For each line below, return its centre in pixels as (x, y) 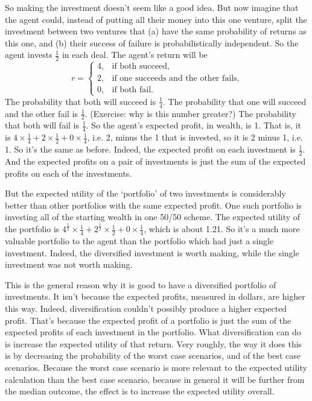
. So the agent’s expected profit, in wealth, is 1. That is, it (194, 125)
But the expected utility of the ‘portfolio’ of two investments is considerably (145, 193)
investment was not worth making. (69, 264)
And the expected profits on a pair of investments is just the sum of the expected (155, 161)
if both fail (132, 90)
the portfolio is (32, 229)
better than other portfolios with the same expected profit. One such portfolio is (154, 205)
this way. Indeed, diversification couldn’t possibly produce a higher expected (146, 308)
